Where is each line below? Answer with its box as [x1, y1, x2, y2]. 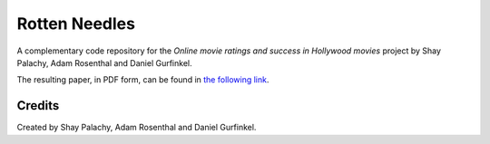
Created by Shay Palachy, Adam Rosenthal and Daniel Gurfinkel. [16, 122, 257, 133]
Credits [16, 98, 60, 113]
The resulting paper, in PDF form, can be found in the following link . [16, 74, 269, 85]
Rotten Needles [16, 14, 136, 34]
